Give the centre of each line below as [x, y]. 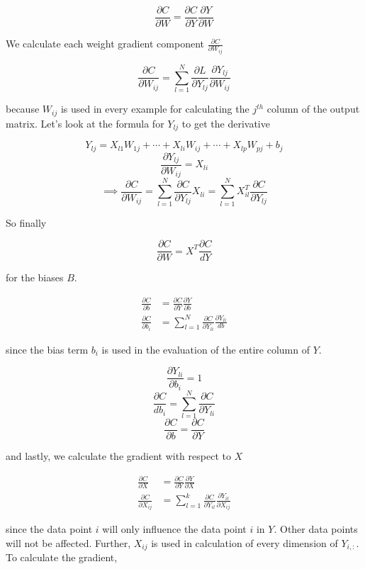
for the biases [35, 277]
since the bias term [47, 349]
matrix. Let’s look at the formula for [85, 123]
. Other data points [316, 529]
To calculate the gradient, [62, 557]
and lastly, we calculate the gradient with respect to [118, 455]
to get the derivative [226, 123]
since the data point [49, 529]
